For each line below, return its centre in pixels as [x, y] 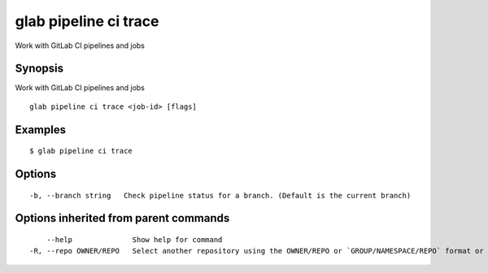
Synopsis [39, 69]
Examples [41, 130]
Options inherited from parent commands [122, 218]
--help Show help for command [134, 240]
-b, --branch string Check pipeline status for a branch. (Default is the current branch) [220, 195]
